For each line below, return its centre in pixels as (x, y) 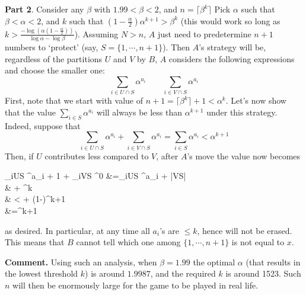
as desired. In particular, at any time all (77, 230)
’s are (169, 230)
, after (167, 155)
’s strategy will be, (232, 47)
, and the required (183, 273)
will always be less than (139, 112)
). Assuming (96, 33)
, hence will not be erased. (245, 230)
